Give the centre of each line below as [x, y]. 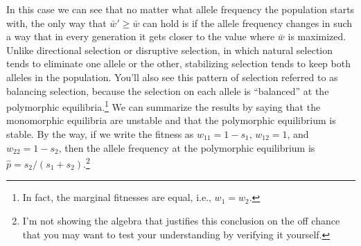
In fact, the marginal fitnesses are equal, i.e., [117, 197]
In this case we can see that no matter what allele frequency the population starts [180, 9]
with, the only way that [56, 23]
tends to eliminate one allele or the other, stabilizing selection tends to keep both [178, 63]
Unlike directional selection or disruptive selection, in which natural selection [170, 50]
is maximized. [317, 36]
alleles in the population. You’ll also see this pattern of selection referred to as [172, 77]
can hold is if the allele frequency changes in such [248, 23]
